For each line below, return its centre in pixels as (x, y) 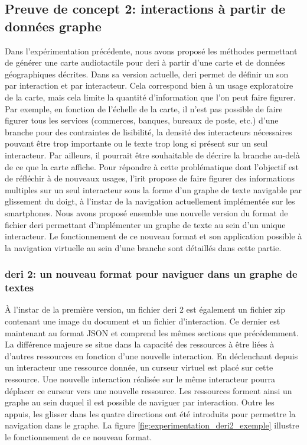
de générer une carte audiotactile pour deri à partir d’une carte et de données (145, 62)
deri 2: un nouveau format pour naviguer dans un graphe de (151, 274)
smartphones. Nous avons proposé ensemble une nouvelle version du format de (146, 212)
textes (19, 288)
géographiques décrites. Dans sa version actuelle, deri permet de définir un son (147, 74)
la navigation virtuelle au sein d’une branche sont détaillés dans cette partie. (143, 247)
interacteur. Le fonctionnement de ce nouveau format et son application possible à (153, 236)
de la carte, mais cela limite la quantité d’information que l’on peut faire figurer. (150, 97)
